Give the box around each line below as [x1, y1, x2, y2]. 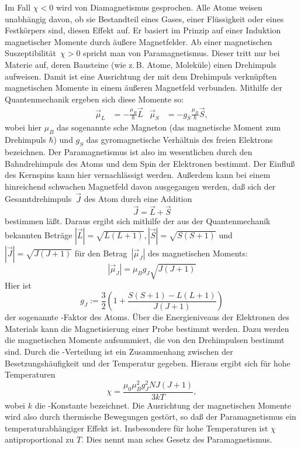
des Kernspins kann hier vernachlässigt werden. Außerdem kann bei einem [5, 169, 271, 181]
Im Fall [5, 1, 31, 13]
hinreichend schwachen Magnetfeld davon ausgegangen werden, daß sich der [5, 180, 276, 192]
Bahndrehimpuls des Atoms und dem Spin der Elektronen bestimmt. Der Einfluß [5, 157, 295, 169]
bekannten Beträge [5, 228, 72, 241]
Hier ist [5, 279, 32, 291]
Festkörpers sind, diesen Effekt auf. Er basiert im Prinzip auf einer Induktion [5, 24, 281, 36]
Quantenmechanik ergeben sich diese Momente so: [5, 92, 184, 105]
